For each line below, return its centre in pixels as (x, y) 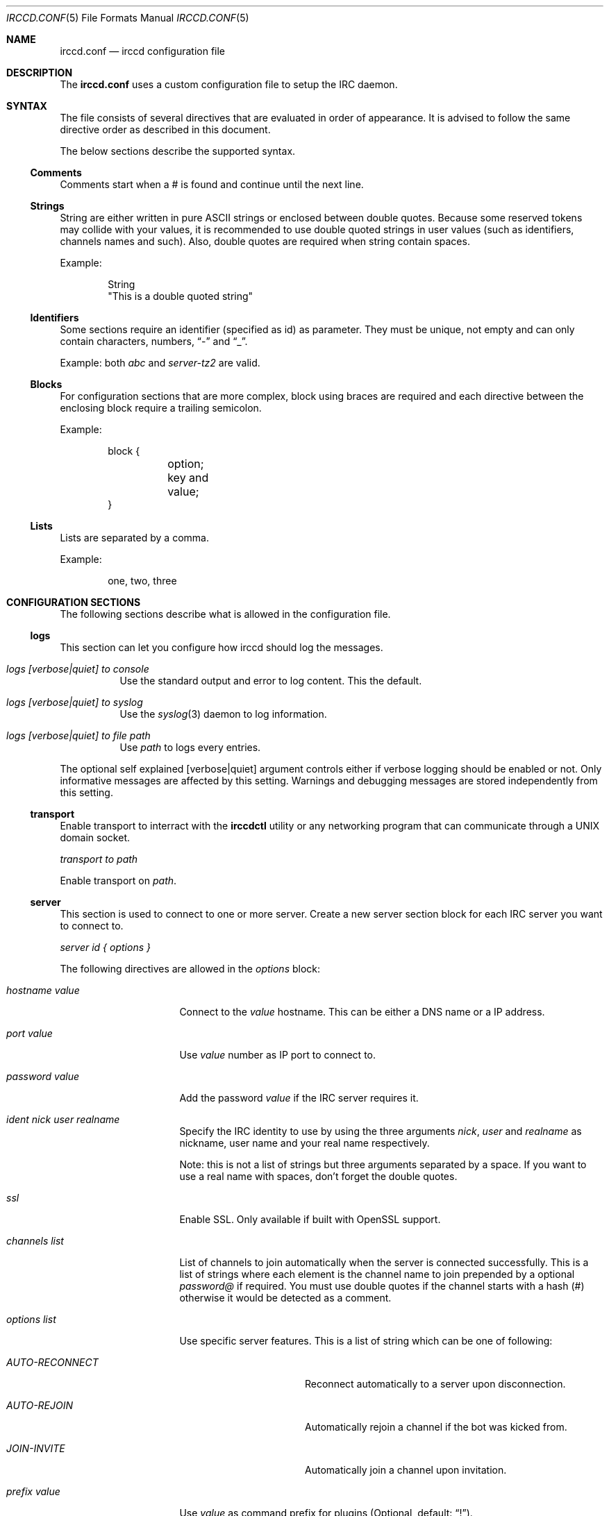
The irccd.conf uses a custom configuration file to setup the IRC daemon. (229, 84)
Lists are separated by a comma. (134, 538)
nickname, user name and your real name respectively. (304, 1143)
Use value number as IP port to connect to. (278, 1055)
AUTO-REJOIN (40, 1405)
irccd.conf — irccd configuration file (143, 51)
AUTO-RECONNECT (52, 1362)
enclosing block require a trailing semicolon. (161, 408)
